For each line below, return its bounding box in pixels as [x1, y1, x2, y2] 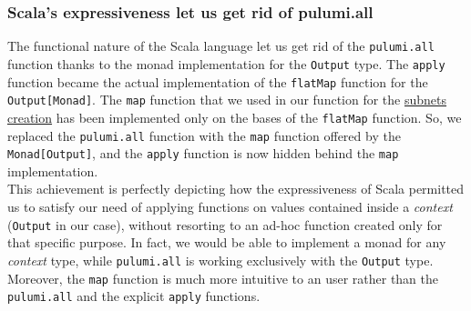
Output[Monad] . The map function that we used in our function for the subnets [7, 90, 447, 109]
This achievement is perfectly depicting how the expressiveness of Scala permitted [7, 179, 465, 198]
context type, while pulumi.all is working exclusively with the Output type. [7, 250, 434, 269]
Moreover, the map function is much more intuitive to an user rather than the [7, 268, 438, 287]
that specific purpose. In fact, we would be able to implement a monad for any [7, 233, 446, 252]
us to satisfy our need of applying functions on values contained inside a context [7, 197, 453, 216]
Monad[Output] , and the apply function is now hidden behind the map [7, 144, 399, 163]
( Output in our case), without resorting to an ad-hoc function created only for [7, 215, 443, 234]
